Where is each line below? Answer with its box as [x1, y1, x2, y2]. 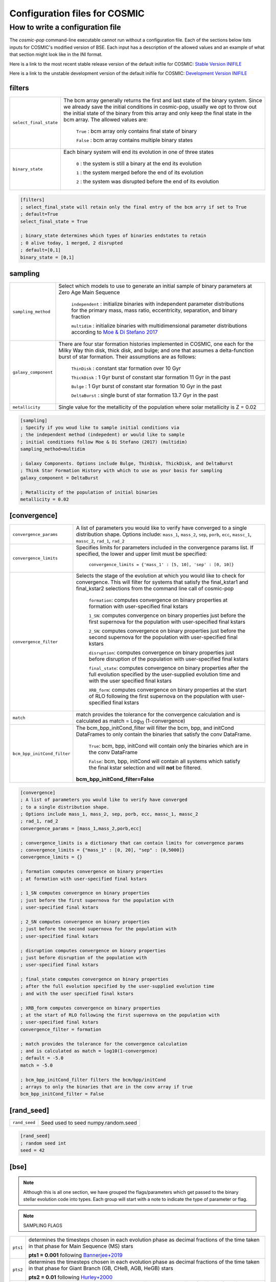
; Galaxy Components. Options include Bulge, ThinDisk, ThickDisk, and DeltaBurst [20, 460, 234, 467]
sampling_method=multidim [20, 446, 85, 452]
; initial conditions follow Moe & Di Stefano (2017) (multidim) [20, 439, 188, 445]
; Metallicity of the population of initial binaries [20, 489, 158, 495]
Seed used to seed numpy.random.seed [41, 1119, 137, 1126]
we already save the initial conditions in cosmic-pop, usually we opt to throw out [63, 103, 257, 110]
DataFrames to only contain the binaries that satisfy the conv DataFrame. [76, 731, 251, 738]
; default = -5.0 [20, 1055, 64, 1061]
